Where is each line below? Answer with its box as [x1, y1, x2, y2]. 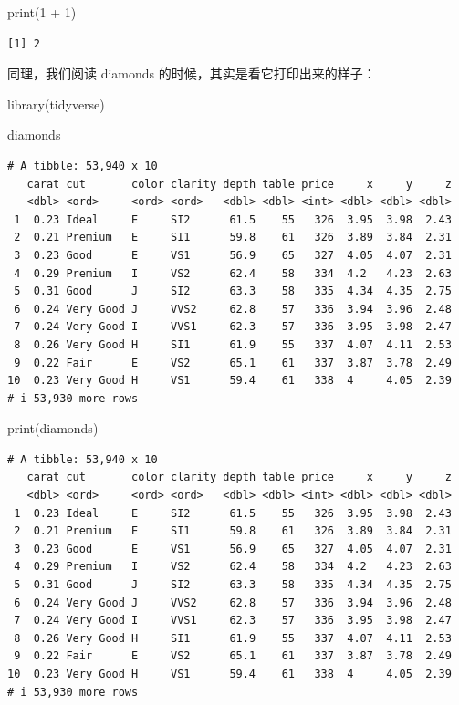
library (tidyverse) [7, 94, 105, 113]
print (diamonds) [7, 419, 99, 438]
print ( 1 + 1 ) [7, 3, 77, 21]
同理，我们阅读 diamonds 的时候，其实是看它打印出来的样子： [7, 64, 376, 83]
